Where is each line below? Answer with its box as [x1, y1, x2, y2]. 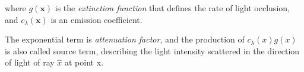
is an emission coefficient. [50, 13, 142, 25]
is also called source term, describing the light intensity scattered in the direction [5, 44, 300, 57]
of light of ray [5, 56, 55, 68]
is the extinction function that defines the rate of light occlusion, [55, 2, 290, 14]
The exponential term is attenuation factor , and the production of [5, 33, 245, 45]
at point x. [65, 56, 103, 68]
